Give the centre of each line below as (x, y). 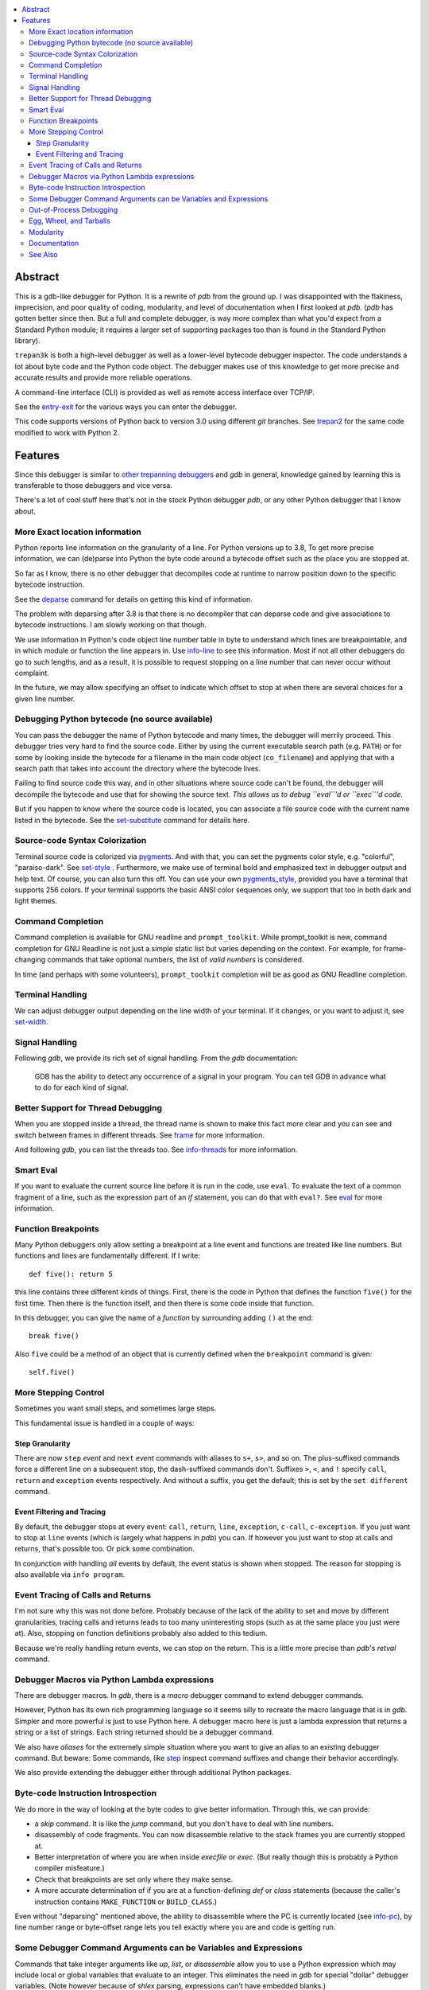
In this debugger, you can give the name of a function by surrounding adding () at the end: (164, 1317)
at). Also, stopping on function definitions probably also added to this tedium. (141, 1633)
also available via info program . (70, 1574)
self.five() (52, 1372)
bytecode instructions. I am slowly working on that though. (110, 625)
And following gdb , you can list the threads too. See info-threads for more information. (156, 1149)
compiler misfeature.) (70, 1868)
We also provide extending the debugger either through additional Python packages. (153, 1773)
